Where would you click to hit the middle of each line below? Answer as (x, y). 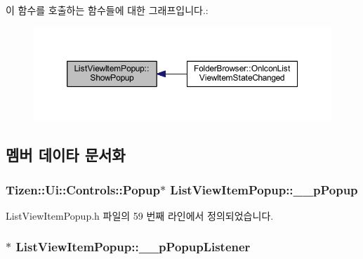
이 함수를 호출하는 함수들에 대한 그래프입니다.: (107, 10)
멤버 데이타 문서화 (66, 155)
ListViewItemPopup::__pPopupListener (133, 247)
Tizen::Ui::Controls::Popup (83, 189)
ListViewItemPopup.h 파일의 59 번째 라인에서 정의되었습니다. (140, 215)
